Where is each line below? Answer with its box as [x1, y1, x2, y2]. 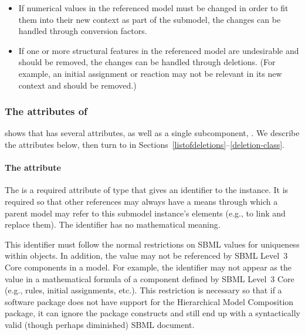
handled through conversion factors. [18, 25, 147, 37]
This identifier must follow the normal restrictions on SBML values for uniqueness [5, 238, 300, 250]
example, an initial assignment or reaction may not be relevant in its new [18, 67, 282, 79]
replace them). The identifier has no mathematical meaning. [5, 218, 221, 231]
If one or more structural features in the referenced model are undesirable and [18, 44, 299, 56]
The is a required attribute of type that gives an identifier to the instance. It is [5, 184, 289, 196]
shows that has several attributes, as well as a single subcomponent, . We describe [5, 127, 300, 139]
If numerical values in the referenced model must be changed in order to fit [18, 2, 289, 13]
